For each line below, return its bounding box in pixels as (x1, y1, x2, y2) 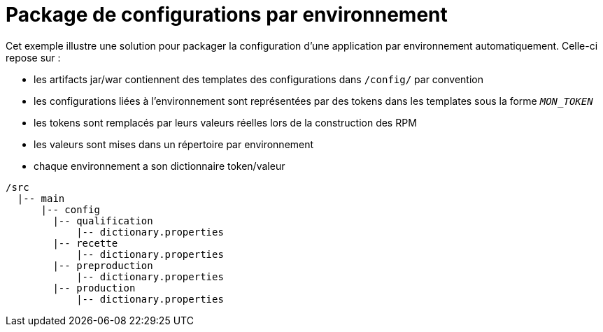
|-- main (17, 192, 65, 204)
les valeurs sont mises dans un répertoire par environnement (34, 138, 314, 150)
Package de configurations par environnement (6, 3, 448, 27)
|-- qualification (52, 215, 153, 226)
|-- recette (52, 237, 118, 249)
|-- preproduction (52, 259, 153, 271)
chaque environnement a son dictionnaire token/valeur (34, 159, 285, 172)
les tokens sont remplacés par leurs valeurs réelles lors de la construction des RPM (34, 116, 417, 129)
